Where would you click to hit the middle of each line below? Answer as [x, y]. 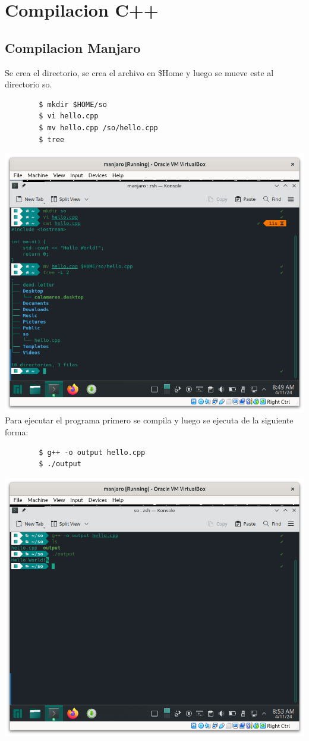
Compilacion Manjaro [73, 47]
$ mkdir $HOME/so [73, 104]
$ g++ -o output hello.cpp [92, 452]
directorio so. [29, 84]
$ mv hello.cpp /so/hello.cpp [98, 128]
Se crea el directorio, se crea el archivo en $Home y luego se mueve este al [139, 72]
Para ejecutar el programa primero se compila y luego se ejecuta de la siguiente [149, 420]
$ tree [52, 139]
